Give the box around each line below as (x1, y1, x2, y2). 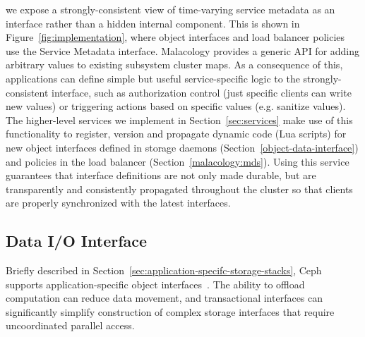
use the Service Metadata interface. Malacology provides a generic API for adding (6, 43, 360, 58)
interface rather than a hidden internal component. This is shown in (6, 16, 300, 30)
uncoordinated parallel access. (6, 318, 135, 333)
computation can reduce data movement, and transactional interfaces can (6, 290, 323, 305)
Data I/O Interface (6, 230, 148, 252)
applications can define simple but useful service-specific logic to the (6, 71, 300, 85)
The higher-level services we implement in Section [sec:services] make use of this (6, 112, 353, 127)
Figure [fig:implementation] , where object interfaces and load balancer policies (6, 30, 345, 44)
